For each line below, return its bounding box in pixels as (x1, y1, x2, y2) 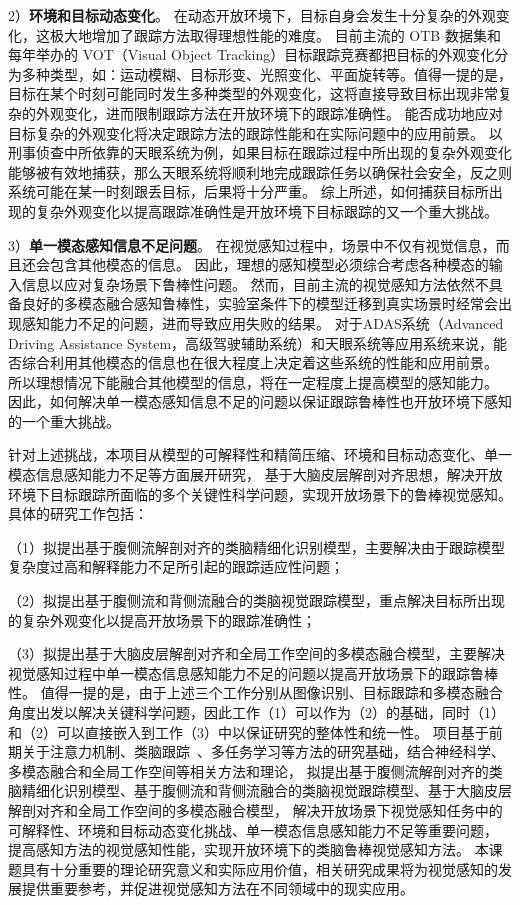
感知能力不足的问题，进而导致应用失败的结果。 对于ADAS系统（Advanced (21, 312, 504, 333)
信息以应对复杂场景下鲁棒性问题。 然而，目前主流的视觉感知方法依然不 (21, 273, 489, 294)
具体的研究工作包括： (8, 503, 148, 524)
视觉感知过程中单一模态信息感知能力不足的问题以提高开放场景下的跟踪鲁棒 (8, 662, 498, 683)
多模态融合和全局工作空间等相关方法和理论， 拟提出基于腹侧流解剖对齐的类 (8, 760, 503, 781)
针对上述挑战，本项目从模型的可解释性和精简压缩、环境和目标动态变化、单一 (8, 444, 512, 465)
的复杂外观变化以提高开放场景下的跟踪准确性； (8, 609, 316, 630)
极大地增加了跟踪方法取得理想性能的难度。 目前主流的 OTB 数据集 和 (49, 24, 501, 45)
